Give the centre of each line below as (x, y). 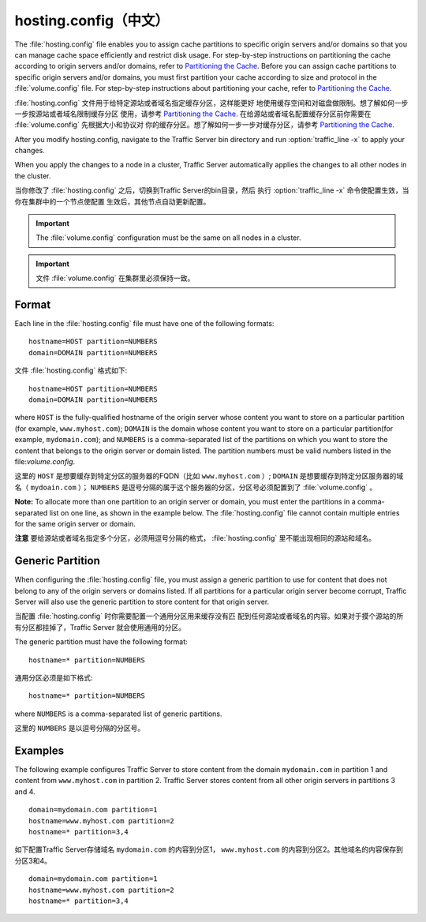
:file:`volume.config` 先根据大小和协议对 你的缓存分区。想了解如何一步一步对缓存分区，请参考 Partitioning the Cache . (204, 125)
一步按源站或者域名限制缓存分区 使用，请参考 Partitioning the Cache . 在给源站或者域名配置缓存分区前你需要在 (193, 114)
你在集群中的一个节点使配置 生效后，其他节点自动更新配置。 (112, 201)
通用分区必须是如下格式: (54, 677)
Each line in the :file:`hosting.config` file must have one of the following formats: (144, 324)
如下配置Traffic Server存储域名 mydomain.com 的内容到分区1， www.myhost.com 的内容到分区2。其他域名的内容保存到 (209, 849)
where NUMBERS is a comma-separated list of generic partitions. (118, 714)
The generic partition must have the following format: (101, 642)
